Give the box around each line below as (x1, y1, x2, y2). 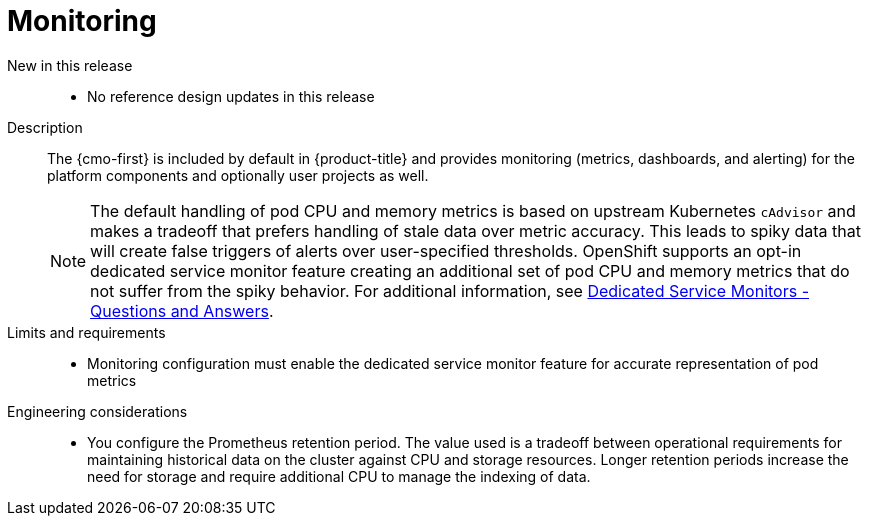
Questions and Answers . (90, 300, 274, 321)
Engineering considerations (7, 402, 188, 420)
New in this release (7, 56, 133, 74)
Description (7, 118, 83, 136)
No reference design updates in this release (87, 87, 375, 105)
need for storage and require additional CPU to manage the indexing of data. (87, 467, 591, 485)
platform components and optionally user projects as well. (47, 166, 429, 184)
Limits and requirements (7, 323, 166, 341)
